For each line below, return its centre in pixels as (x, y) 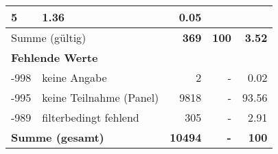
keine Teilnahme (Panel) (101, 97)
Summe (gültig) (49, 37)
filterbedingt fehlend (91, 117)
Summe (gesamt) (58, 137)
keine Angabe (74, 77)
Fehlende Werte (55, 57)
